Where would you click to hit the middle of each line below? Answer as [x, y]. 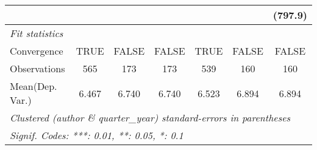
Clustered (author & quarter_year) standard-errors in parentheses [150, 118]
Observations [37, 68]
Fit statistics [37, 33]
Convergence [37, 51]
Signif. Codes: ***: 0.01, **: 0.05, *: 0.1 [97, 135]
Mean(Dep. [34, 86]
